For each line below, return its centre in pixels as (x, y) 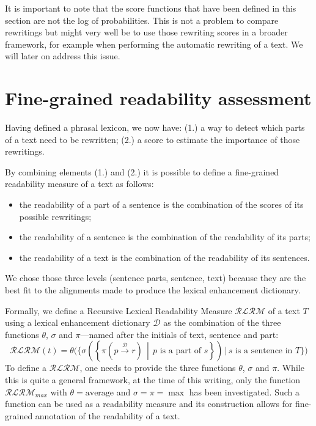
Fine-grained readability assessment (158, 98)
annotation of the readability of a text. (108, 415)
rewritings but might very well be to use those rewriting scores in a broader (146, 32)
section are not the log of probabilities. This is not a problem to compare (142, 20)
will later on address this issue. (63, 56)
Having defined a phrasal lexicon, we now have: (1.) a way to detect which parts (155, 127)
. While (291, 368)
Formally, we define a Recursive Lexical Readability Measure (119, 310)
